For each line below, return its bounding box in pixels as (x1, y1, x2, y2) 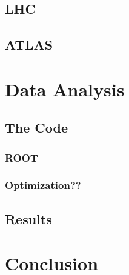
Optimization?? (5, 177, 81, 193)
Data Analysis (5, 76, 125, 101)
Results (5, 209, 52, 228)
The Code (5, 118, 68, 137)
